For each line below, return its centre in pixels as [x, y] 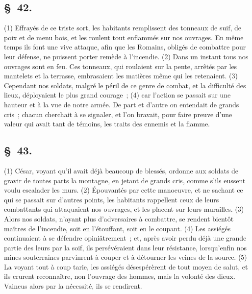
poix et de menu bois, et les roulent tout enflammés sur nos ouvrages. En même [124, 37]
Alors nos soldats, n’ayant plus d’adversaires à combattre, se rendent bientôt [119, 218]
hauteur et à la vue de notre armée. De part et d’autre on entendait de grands [122, 104]
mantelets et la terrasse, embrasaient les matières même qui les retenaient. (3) [121, 76]
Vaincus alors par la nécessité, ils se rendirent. [73, 286]
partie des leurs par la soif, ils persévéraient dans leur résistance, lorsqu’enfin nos [125, 247]
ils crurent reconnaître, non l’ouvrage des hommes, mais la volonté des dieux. [120, 276]
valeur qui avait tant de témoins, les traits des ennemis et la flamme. [107, 124]
